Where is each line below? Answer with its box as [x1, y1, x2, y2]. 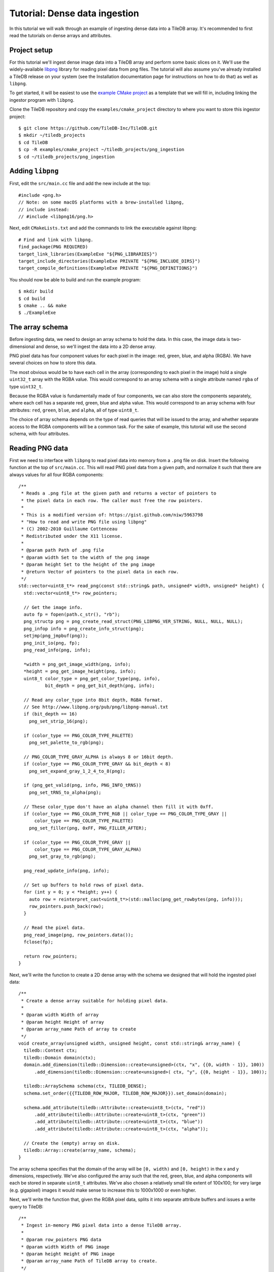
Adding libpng [9, 167, 59, 176]
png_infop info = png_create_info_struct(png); [23, 626, 145, 631]
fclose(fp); [23, 939, 53, 945]
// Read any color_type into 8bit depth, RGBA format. [23, 697, 163, 703]
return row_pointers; [23, 953, 78, 959]
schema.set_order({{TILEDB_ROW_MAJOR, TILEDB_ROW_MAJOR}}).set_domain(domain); [23, 1090, 227, 1096]
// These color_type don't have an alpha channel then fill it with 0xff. [23, 804, 214, 810]
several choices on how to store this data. [9, 360, 97, 366]
